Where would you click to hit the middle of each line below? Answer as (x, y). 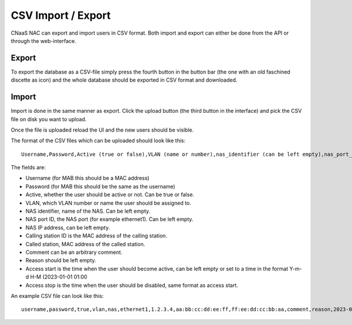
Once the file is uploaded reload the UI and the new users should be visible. (102, 130)
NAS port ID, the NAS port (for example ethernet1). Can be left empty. (109, 219)
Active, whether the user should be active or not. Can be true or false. (110, 195)
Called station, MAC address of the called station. (85, 244)
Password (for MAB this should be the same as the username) (100, 186)
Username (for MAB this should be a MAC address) (87, 178)
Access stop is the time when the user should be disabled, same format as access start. (132, 285)
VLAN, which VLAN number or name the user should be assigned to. (109, 203)
